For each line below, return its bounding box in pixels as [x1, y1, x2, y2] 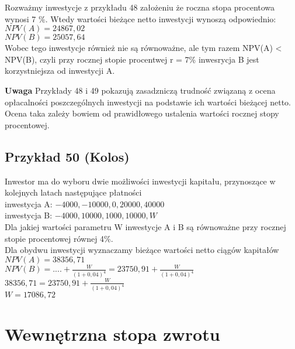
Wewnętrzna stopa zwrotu [5, 321, 220, 345]
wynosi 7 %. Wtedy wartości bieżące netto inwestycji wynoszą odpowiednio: [5, 12, 276, 25]
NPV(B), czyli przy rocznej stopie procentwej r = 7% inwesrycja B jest [5, 53, 259, 65]
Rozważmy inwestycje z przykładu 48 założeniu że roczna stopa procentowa [5, 1, 275, 13]
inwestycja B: [5, 209, 53, 221]
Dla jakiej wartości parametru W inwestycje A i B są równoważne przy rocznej [5, 220, 286, 232]
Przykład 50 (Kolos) [5, 147, 130, 165]
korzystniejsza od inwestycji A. [5, 64, 115, 77]
